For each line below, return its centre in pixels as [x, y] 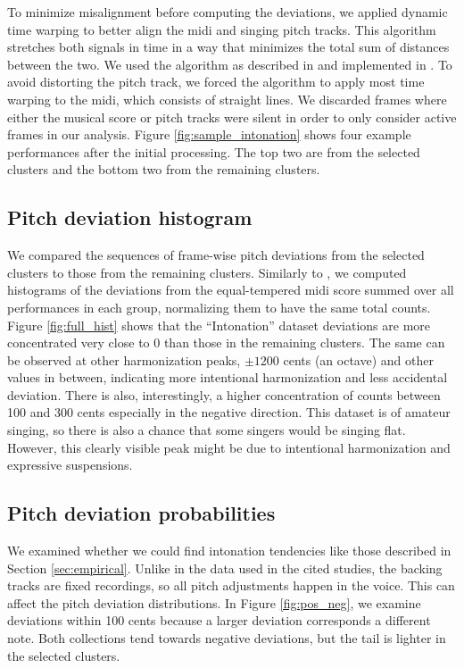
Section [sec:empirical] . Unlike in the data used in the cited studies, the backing [225, 568]
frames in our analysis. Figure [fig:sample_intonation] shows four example [209, 134]
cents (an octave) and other [358, 359]
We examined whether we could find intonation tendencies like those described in [229, 551]
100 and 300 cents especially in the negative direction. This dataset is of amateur [229, 412]
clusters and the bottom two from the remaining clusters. [164, 169]
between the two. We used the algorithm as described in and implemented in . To [230, 64]
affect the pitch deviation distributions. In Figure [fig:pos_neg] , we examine [214, 602]
